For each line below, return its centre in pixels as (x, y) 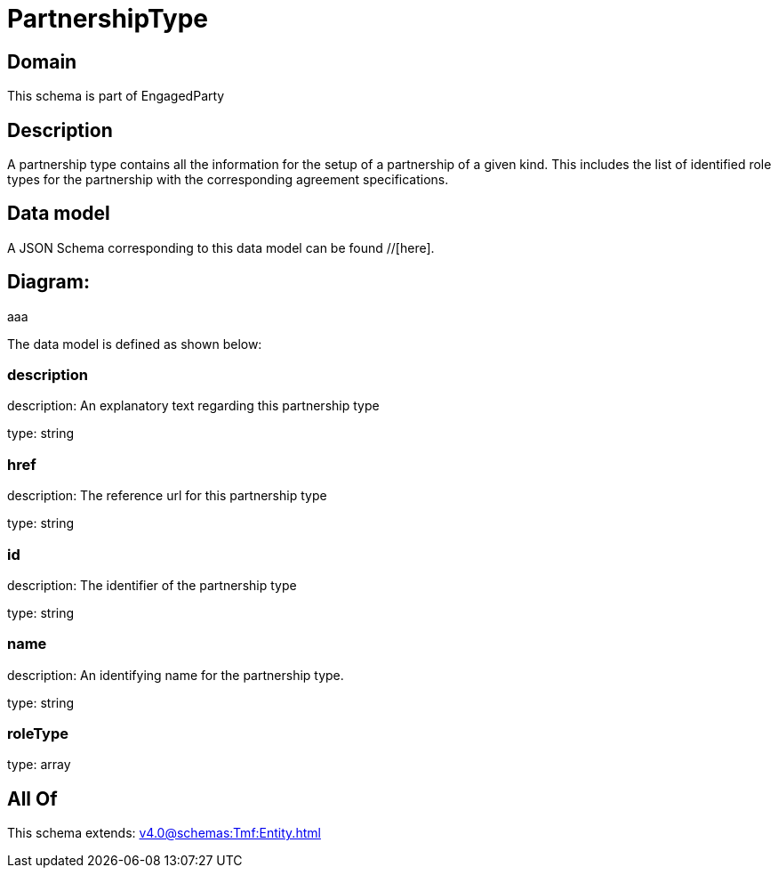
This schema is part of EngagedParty (116, 96)
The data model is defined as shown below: (135, 344)
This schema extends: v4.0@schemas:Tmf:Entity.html (164, 833)
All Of (32, 798)
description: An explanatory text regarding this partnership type (193, 406)
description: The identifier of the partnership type (152, 585)
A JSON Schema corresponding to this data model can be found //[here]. (221, 247)
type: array (39, 765)
